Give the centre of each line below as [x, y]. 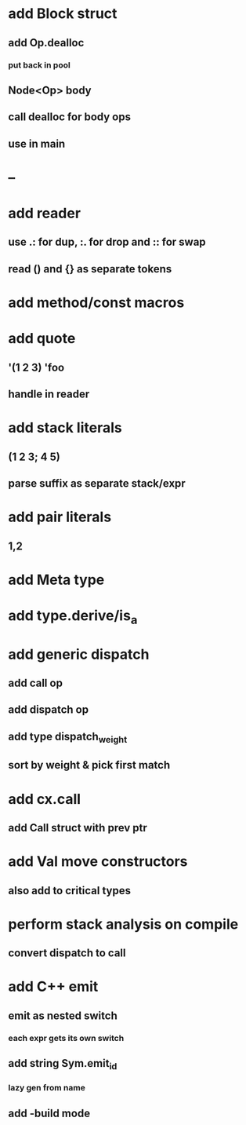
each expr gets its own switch [66, 1038]
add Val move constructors [98, 862]
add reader [44, 214]
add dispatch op [48, 710]
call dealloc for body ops [70, 117]
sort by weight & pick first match [89, 765]
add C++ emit [53, 987]
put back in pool [39, 65]
